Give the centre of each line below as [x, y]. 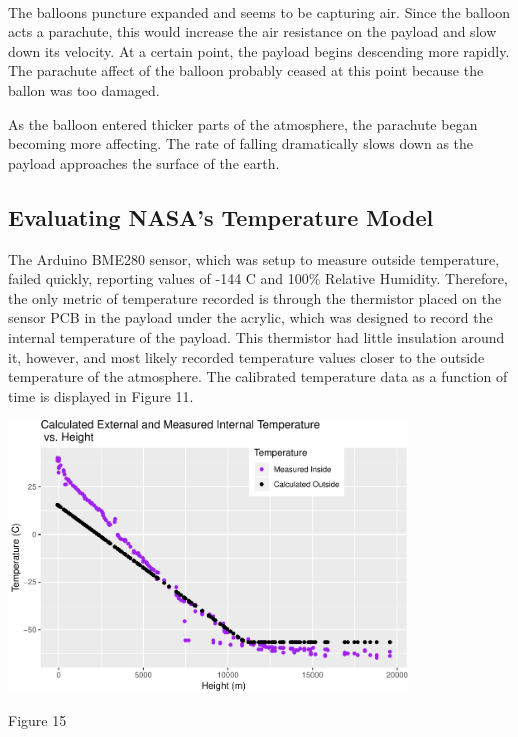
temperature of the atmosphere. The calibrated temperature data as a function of [258, 376]
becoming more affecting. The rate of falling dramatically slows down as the [241, 143]
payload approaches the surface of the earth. [144, 162]
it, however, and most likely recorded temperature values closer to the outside [246, 356]
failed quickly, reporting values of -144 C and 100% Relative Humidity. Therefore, [258, 278]
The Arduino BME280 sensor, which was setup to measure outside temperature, [254, 258]
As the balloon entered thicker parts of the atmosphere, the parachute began [243, 123]
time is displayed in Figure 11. [101, 395]
